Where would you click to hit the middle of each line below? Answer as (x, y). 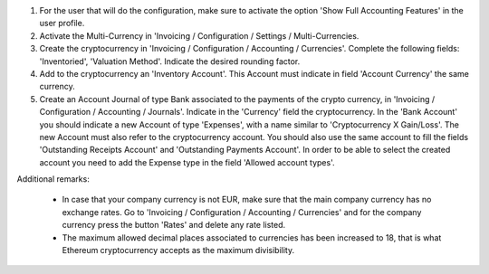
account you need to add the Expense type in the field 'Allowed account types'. (187, 162)
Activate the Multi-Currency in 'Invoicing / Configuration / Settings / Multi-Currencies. (199, 35)
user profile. (62, 24)
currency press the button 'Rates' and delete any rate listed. (174, 225)
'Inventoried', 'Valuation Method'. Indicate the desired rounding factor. (170, 61)
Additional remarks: (53, 179)
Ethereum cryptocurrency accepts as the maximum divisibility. (178, 250)
